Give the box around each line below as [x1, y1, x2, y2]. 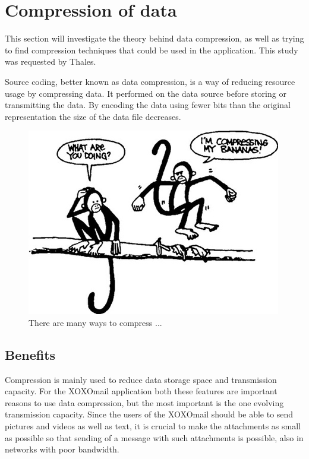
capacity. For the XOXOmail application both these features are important [5, 385, 278, 397]
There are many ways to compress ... [29, 316, 162, 328]
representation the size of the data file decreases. [5, 110, 181, 122]
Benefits [5, 345, 56, 363]
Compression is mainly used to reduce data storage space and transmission [5, 373, 277, 385]
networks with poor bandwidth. [5, 443, 119, 455]
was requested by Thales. [5, 55, 96, 68]
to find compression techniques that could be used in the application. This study [5, 43, 298, 56]
